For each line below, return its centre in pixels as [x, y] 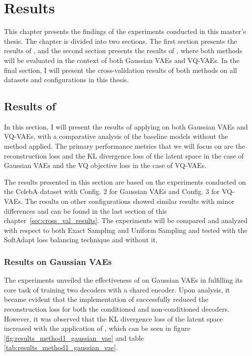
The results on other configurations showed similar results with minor [130, 201]
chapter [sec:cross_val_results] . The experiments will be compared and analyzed [126, 220]
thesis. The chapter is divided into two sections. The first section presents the [121, 41]
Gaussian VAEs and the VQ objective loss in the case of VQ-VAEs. [105, 165]
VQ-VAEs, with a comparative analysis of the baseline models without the [116, 136]
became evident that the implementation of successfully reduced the [106, 299]
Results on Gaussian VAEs [58, 261]
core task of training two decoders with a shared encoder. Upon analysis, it [117, 289]
